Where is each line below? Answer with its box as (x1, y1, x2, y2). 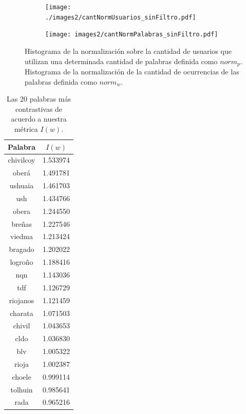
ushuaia (9, 180, 34, 191)
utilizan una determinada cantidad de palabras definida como (25, 55, 218, 66)
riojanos (9, 294, 34, 305)
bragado (9, 244, 34, 254)
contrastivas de (15, 103, 63, 114)
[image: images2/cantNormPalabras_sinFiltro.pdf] (45, 31, 218, 38)
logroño (10, 257, 33, 267)
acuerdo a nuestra (11, 113, 67, 124)
